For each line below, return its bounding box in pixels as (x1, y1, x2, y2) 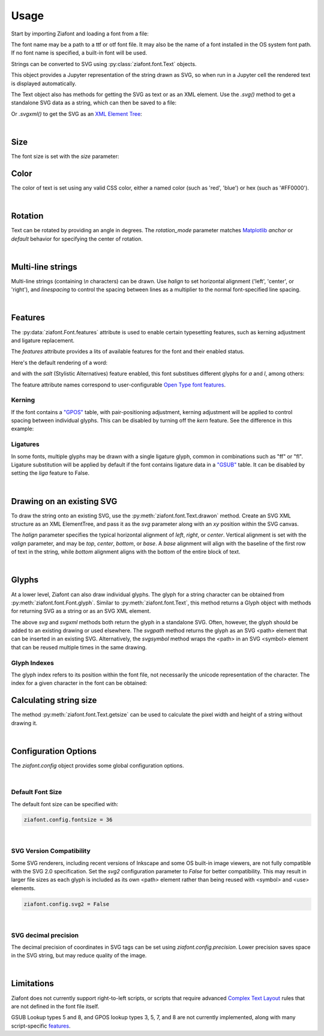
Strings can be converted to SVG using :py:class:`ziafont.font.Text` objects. (11, 60, 197, 67)
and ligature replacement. (11, 337, 75, 344)
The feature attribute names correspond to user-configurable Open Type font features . (11, 381, 226, 388)
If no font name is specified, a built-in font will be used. (11, 49, 148, 56)
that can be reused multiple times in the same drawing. (11, 643, 147, 651)
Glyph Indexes (11, 658, 54, 667)
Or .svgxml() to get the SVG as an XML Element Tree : (11, 110, 142, 117)
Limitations (11, 978, 54, 989)
